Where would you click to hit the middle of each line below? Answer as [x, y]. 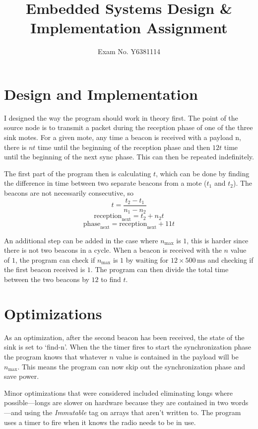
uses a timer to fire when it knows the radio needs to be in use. [100, 422]
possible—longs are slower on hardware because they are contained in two [116, 402]
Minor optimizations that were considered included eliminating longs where [118, 393]
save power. [22, 376]
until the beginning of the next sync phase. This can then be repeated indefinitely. [129, 157]
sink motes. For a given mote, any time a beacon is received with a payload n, [123, 137]
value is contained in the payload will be [177, 356]
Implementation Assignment [129, 28]
